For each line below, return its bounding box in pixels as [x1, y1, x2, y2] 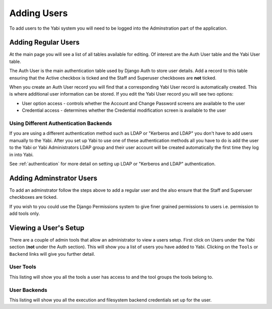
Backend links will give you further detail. [9, 251, 95, 257]
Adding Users [9, 8, 68, 19]
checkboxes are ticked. [9, 194, 58, 200]
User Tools [9, 263, 36, 270]
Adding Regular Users [9, 38, 80, 47]
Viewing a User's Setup [9, 223, 85, 232]
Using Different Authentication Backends [9, 120, 112, 127]
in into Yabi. [9, 151, 34, 158]
